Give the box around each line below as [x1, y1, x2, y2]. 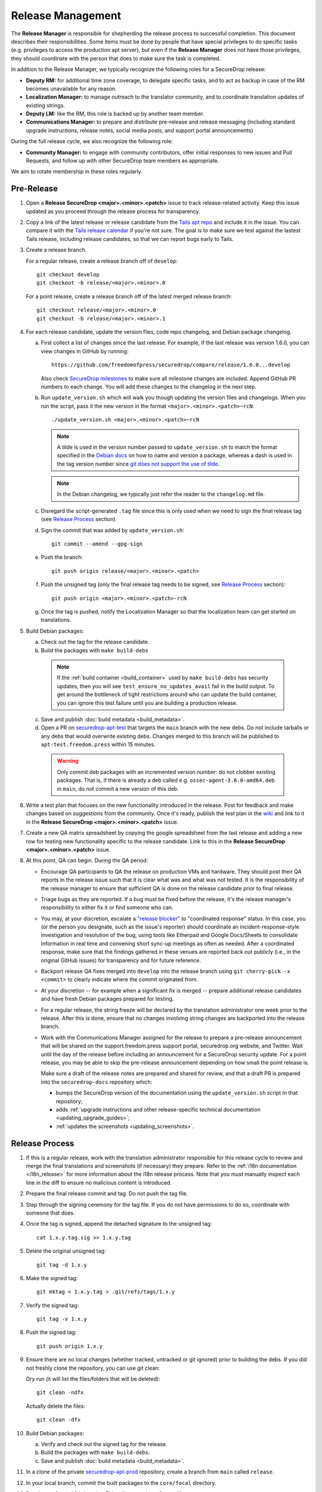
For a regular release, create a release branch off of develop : [26, 257, 178, 264]
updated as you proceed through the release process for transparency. [26, 208, 200, 215]
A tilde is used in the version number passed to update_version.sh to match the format [57, 443, 277, 451]
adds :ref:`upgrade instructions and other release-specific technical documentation [55, 1106, 261, 1113]
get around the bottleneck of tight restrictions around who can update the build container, [57, 691, 277, 698]
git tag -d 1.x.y [36, 1261, 87, 1268]
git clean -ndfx [36, 1389, 84, 1396]
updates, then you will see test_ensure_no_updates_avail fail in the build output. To [57, 682, 275, 689]
